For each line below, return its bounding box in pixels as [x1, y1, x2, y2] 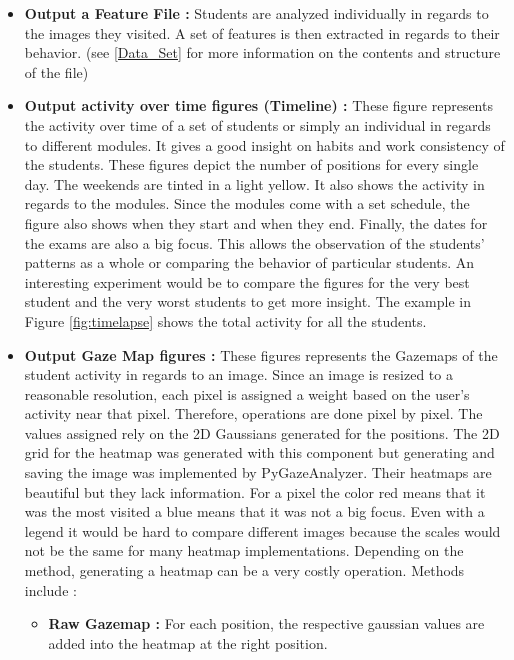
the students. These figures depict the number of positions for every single [24, 154, 479, 175]
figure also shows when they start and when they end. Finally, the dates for [24, 212, 488, 233]
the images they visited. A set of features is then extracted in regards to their [24, 22, 500, 43]
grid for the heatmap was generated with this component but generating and [24, 442, 495, 463]
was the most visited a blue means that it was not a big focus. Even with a [24, 501, 485, 522]
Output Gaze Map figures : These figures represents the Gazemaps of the [24, 344, 498, 365]
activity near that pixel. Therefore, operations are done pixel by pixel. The [24, 403, 483, 424]
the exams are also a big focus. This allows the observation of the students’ [24, 232, 485, 253]
